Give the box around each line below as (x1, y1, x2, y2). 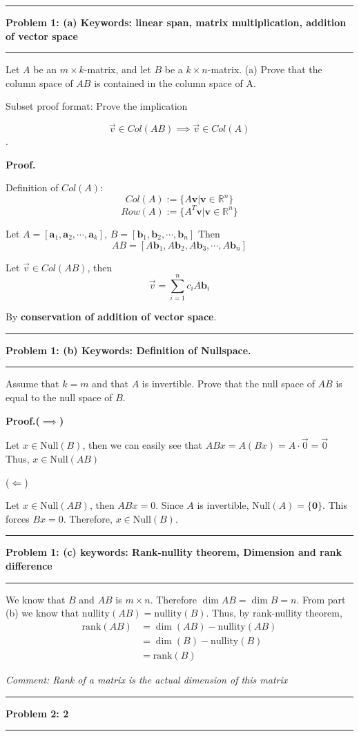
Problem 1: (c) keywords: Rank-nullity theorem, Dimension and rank (6, 545, 342, 559)
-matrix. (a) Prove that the (207, 62, 322, 77)
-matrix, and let (84, 62, 151, 77)
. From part (296, 592, 346, 606)
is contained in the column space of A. (94, 75, 256, 90)
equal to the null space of (6, 390, 113, 405)
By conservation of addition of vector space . (6, 309, 217, 324)
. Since (155, 498, 184, 512)
